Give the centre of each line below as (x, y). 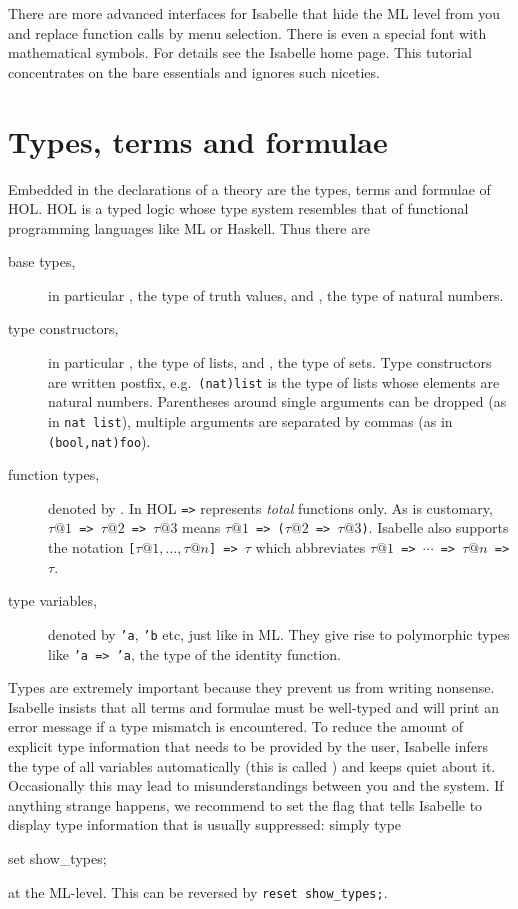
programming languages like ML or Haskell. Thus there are (189, 227)
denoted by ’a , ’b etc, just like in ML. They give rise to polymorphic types (279, 633)
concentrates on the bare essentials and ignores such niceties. (194, 71)
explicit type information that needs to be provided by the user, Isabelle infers (248, 746)
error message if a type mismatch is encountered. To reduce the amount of (236, 726)
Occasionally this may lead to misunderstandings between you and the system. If (256, 785)
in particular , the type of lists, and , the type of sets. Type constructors (270, 362)
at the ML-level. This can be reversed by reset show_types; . (198, 891)
